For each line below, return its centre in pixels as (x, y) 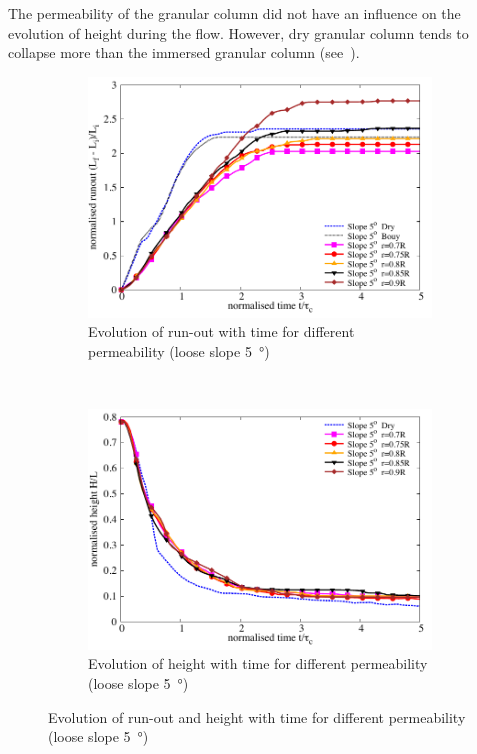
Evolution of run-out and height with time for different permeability (257, 716)
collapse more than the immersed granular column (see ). (184, 52)
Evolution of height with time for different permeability (258, 663)
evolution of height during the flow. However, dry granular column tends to (238, 32)
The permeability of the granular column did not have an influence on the (234, 13)
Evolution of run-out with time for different (221, 331)
